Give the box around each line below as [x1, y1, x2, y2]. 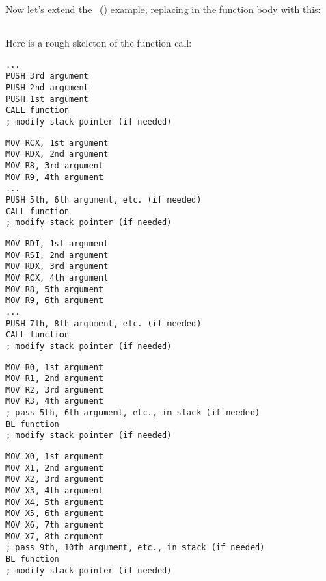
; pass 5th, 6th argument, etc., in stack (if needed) [5, 408, 260, 418]
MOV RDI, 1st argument [5, 238, 109, 248]
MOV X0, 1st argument [5, 452, 104, 462]
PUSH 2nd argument [5, 83, 89, 93]
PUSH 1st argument [5, 94, 89, 104]
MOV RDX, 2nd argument [5, 149, 109, 159]
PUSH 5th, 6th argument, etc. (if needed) [5, 194, 202, 205]
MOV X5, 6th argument [5, 508, 104, 519]
